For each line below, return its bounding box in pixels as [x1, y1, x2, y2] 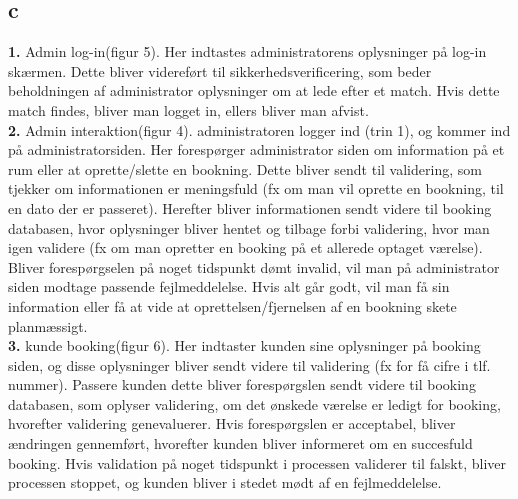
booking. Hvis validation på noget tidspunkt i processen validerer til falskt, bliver [8, 452, 506, 473]
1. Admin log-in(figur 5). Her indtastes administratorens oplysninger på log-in [8, 41, 487, 62]
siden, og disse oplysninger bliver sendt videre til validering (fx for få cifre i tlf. [8, 354, 491, 375]
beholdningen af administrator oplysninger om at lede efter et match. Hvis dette [8, 80, 500, 101]
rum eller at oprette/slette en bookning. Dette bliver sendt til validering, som [8, 158, 482, 179]
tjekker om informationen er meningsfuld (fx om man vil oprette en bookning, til [8, 178, 504, 199]
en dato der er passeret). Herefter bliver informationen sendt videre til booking [8, 197, 492, 218]
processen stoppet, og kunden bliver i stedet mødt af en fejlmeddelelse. [8, 472, 442, 493]
